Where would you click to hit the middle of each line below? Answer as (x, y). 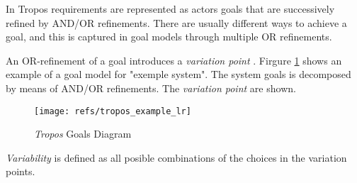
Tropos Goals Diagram (83, 134)
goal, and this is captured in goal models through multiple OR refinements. (169, 37)
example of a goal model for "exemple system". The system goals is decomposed (178, 74)
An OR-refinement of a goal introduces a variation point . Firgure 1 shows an (174, 60)
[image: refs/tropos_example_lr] (113, 111)
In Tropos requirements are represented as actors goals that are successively (170, 9)
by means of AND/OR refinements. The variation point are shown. (151, 88)
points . (21, 171)
